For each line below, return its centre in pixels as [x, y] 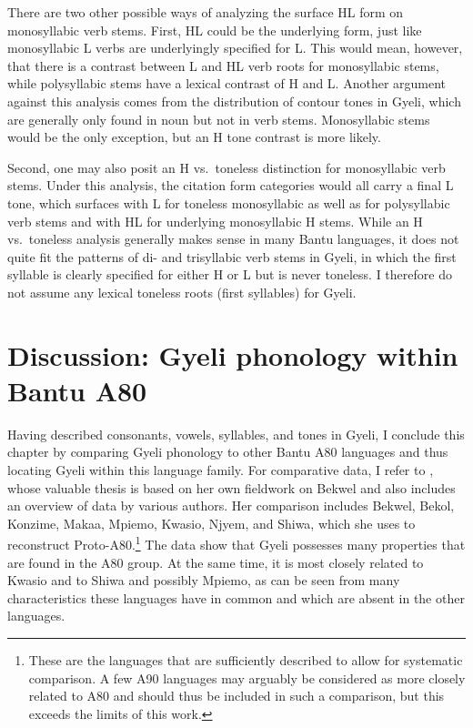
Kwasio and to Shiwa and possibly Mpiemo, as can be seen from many [204, 580]
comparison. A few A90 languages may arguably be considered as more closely [247, 677]
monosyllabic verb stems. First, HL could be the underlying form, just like [215, 30]
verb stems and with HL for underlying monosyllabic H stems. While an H [215, 221]
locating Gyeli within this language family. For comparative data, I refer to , [221, 470]
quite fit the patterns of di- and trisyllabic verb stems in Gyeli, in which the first [232, 256]
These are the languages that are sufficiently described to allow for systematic [246, 660]
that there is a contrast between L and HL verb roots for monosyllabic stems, [223, 65]
